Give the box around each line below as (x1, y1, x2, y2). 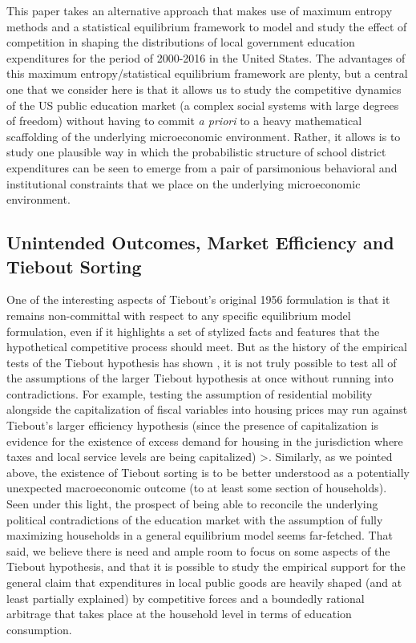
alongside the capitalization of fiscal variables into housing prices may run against (6, 401, 408, 418)
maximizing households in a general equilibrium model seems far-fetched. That (6, 527, 393, 544)
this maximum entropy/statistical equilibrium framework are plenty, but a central (6, 65, 408, 82)
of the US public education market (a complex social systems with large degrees (6, 96, 399, 113)
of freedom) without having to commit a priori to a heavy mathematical (6, 112, 362, 129)
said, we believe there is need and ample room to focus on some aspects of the (6, 542, 390, 559)
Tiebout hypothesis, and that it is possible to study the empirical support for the (6, 558, 406, 575)
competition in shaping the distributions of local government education (6, 34, 355, 51)
